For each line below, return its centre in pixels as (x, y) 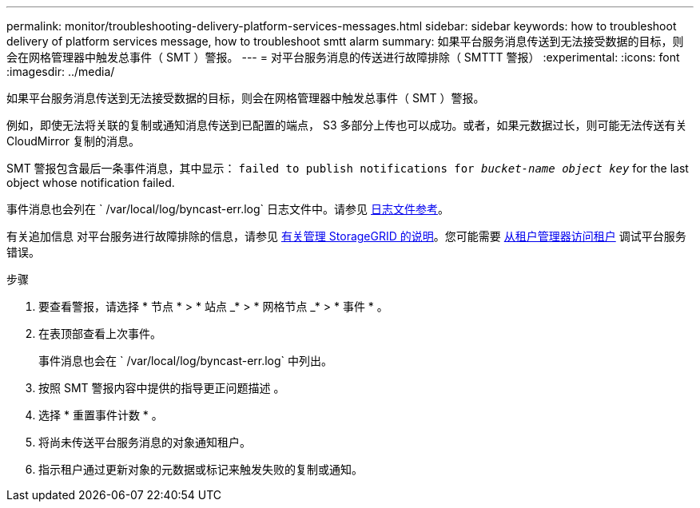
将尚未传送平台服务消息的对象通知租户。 (145, 442)
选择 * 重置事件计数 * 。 (101, 415)
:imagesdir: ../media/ (61, 71)
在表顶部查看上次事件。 (100, 333)
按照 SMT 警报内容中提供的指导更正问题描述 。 (162, 388)
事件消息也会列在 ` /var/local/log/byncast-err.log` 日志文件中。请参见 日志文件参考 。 (228, 209)
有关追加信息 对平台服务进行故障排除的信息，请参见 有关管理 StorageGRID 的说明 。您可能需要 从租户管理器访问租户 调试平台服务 (346, 236)
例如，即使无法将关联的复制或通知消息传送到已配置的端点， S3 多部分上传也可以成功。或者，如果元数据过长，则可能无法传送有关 (347, 125)
